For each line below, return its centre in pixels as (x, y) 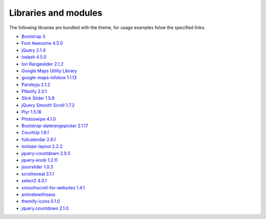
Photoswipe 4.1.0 (39, 119)
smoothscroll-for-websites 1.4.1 (53, 188)
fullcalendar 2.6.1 (39, 139)
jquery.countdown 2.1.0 (45, 208)
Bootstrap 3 (33, 36)
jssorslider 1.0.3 (37, 167)
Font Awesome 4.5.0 (42, 43)
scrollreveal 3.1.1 (38, 174)
